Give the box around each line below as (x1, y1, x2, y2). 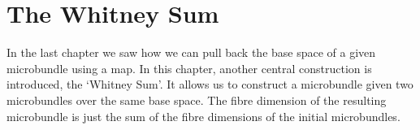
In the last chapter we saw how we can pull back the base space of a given (6, 44, 376, 61)
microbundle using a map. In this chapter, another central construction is (6, 59, 372, 76)
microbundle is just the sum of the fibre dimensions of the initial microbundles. (6, 107, 401, 124)
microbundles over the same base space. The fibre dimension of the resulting (6, 91, 387, 108)
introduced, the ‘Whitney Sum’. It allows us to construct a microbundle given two (6, 76, 414, 93)
